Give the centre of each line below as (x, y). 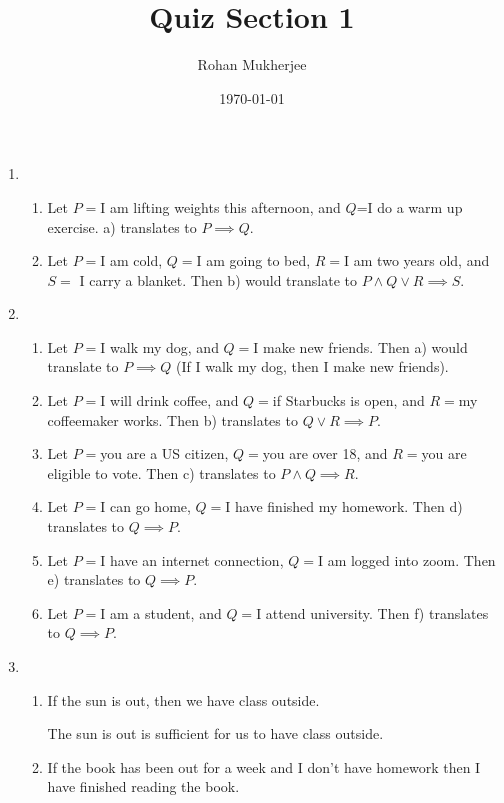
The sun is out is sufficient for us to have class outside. (215, 733)
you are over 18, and (325, 453)
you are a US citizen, (164, 453)
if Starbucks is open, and (348, 400)
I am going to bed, (253, 260)
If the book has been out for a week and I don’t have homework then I (264, 766)
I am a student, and (161, 612)
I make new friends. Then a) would (360, 346)
